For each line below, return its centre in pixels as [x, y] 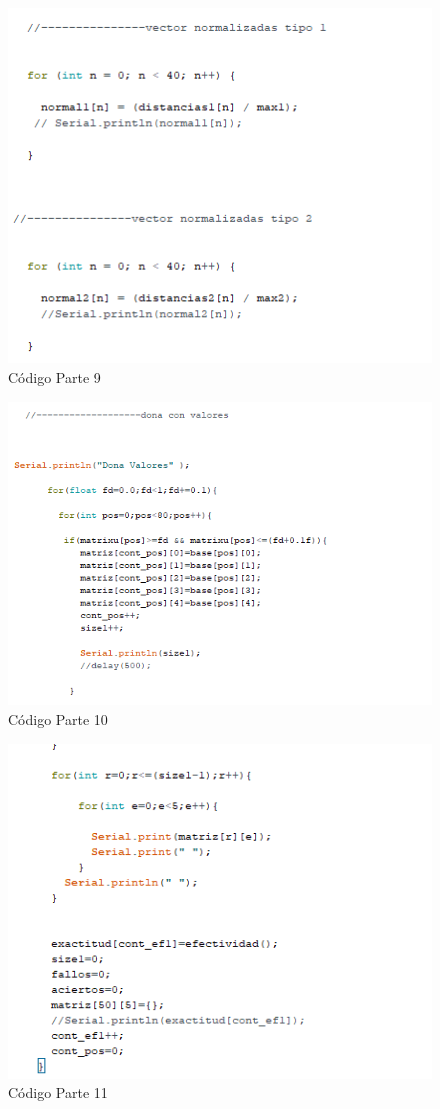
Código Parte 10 [58, 718]
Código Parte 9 [54, 376]
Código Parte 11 [58, 1092]
